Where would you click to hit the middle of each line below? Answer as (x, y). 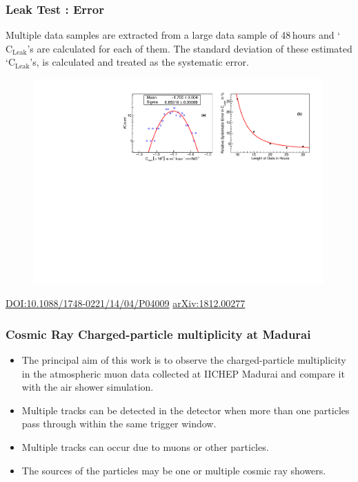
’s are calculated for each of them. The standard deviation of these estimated (190, 48)
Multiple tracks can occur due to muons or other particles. (145, 447)
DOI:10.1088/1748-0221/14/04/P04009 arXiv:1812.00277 (126, 303)
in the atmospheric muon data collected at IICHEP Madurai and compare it (183, 373)
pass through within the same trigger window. (119, 424)
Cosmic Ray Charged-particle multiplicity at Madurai (158, 334)
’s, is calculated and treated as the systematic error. (139, 62)
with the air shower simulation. (88, 387)
